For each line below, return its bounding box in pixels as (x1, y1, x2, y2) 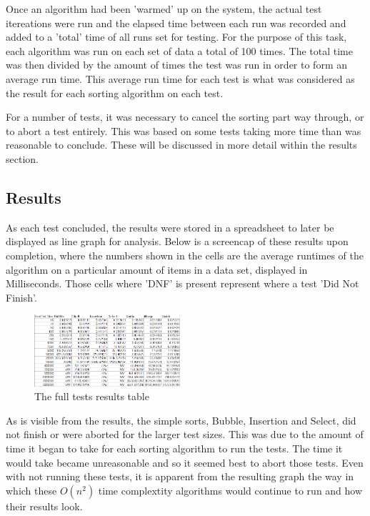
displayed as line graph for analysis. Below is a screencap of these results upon (6, 234, 349, 249)
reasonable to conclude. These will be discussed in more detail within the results (6, 137, 357, 152)
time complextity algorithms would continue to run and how (98, 482, 363, 497)
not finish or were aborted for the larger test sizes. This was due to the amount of (6, 427, 364, 442)
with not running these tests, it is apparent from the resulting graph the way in (6, 469, 354, 484)
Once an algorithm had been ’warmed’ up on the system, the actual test (6, 1, 322, 16)
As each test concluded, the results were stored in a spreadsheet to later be (6, 219, 334, 234)
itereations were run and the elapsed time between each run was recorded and (6, 15, 346, 30)
